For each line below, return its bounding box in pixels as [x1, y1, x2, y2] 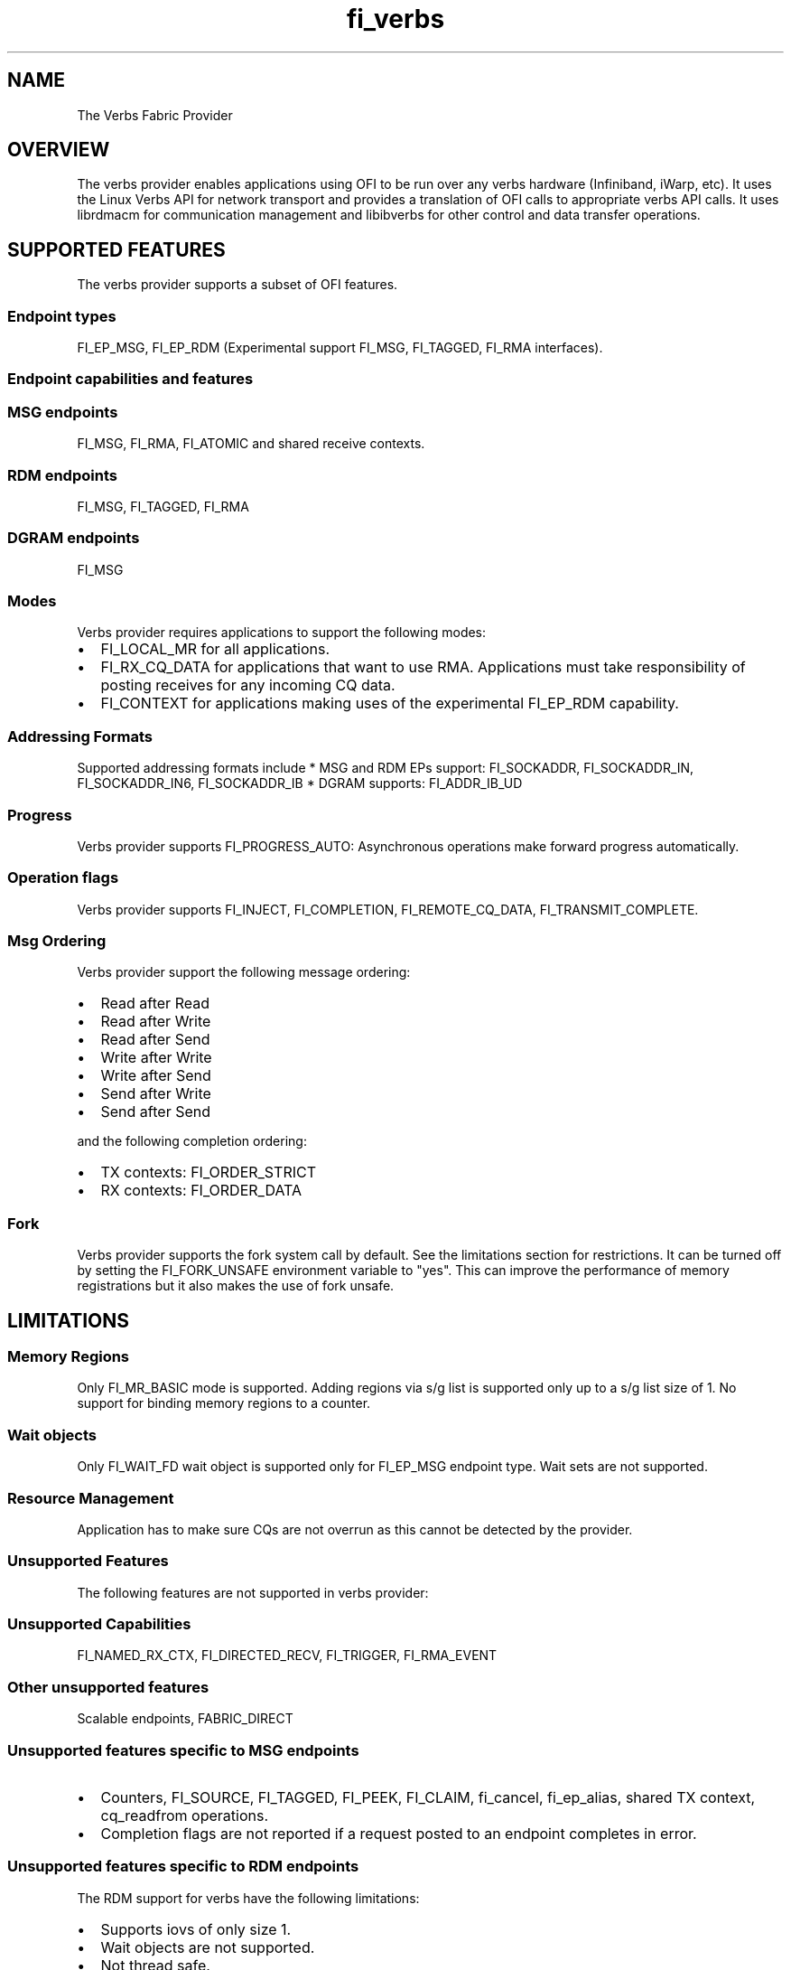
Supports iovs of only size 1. [100, 1919, 292, 1938]
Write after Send [100, 1066, 211, 1085]
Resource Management [7, 1488, 174, 1507]
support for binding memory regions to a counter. [77, 1395, 371, 1412]
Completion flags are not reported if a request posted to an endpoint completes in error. [100, 1824, 697, 1843]
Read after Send [100, 1030, 210, 1049]
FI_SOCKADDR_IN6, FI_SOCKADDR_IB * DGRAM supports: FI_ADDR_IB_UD [77, 775, 523, 792]
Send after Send [100, 1102, 210, 1121]
